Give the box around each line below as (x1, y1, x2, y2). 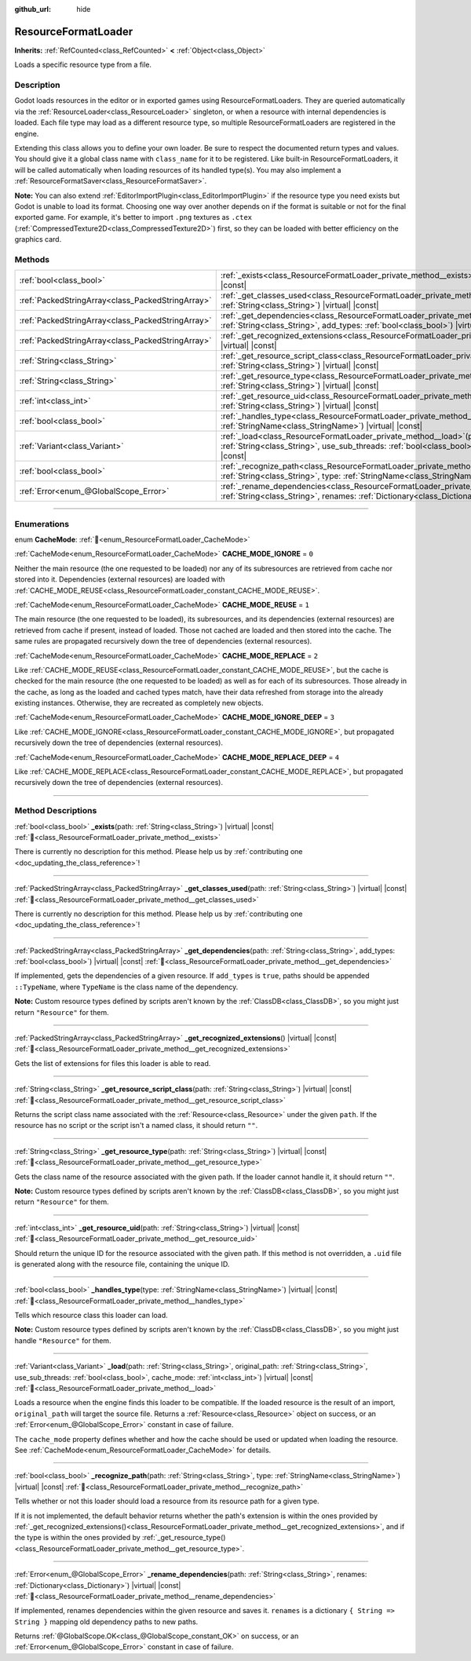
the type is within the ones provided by (14, 1533, 141, 1542)
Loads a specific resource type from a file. (14, 60, 152, 70)
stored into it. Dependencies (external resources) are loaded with (14, 575, 225, 584)
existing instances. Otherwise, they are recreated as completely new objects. (14, 699, 264, 708)
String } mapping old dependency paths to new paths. (14, 1617, 199, 1626)
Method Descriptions (14, 805, 97, 816)
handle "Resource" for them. (14, 1335, 111, 1345)
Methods (14, 254, 50, 265)
